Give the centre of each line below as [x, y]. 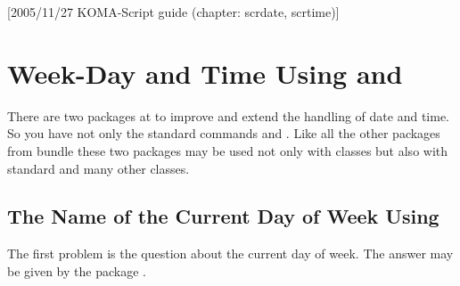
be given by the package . [77, 270]
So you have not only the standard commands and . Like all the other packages [224, 133]
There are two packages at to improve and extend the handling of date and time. [229, 115]
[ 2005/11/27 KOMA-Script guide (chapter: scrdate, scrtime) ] [173, 12]
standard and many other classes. [99, 168]
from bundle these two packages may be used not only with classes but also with [228, 150]
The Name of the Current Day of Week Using [223, 216]
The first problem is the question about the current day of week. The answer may [230, 253]
